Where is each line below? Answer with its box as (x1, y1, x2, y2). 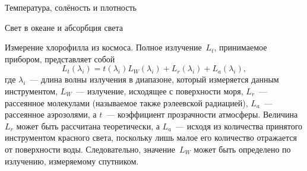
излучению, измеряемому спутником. (5, 154, 139, 167)
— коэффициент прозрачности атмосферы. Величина (106, 108, 298, 121)
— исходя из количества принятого (176, 119, 303, 132)
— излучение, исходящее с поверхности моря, (76, 84, 243, 97)
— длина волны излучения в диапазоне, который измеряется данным (30, 73, 279, 85)
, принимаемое (214, 41, 267, 53)
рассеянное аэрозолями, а (5, 108, 97, 121)
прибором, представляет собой (5, 52, 115, 65)
